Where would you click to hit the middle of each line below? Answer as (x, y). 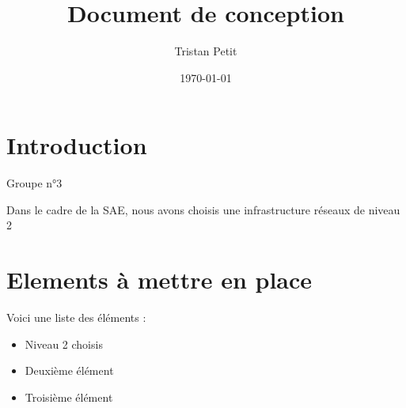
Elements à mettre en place (159, 280)
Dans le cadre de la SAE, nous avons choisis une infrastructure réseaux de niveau (203, 209)
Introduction (77, 145)
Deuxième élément (69, 370)
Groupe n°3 (34, 183)
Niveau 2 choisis (64, 344)
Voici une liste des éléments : (76, 317)
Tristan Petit (206, 51)
